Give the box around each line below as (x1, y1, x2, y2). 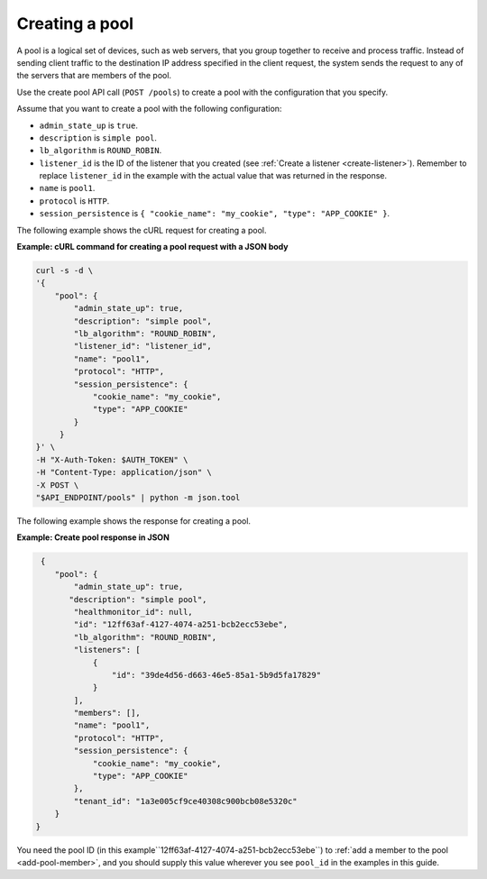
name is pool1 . (39, 183, 96, 194)
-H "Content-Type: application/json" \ (35, 467, 212, 478)
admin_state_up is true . (39, 120, 139, 131)
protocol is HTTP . (39, 195, 110, 206)
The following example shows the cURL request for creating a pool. (16, 224, 267, 235)
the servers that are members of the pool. (16, 70, 171, 81)
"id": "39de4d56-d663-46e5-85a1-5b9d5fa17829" (111, 670, 322, 680)
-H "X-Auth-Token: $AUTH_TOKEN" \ (35, 454, 188, 464)
